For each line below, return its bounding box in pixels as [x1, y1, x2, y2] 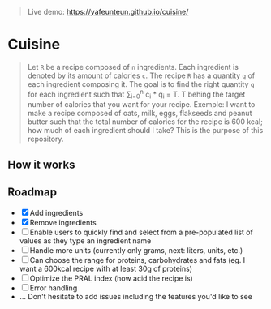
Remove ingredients [29, 217, 97, 227]
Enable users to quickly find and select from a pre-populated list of [29, 227, 253, 237]
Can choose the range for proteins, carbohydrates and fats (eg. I [29, 255, 246, 264]
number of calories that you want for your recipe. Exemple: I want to [27, 100, 256, 109]
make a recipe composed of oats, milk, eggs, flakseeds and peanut [27, 109, 252, 118]
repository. [27, 134, 64, 144]
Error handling [29, 283, 78, 293]
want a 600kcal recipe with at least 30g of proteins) [19, 264, 192, 273]
